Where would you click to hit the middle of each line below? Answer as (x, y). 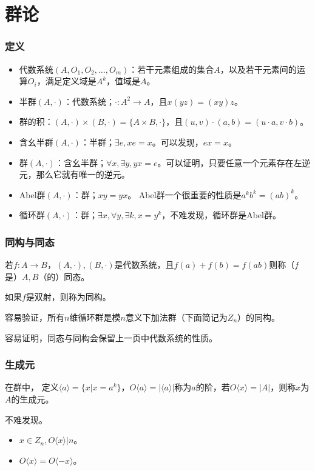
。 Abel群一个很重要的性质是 (185, 194)
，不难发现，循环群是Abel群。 (221, 215)
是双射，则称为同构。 (68, 297)
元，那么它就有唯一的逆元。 (74, 174)
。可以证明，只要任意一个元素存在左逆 (234, 162)
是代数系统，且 (144, 265)
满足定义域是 (71, 81)
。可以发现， (178, 142)
